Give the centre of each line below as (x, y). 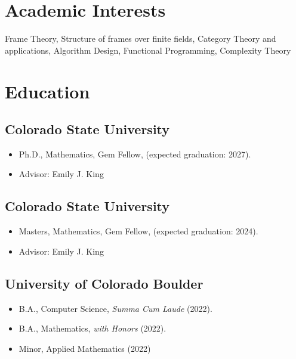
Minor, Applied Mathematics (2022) (85, 348)
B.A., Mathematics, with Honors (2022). (92, 328)
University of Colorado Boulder (104, 283)
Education (47, 91)
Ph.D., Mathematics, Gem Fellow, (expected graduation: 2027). (135, 154)
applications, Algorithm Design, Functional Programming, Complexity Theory (148, 50)
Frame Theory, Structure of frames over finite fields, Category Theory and (141, 38)
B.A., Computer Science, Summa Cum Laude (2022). (115, 308)
